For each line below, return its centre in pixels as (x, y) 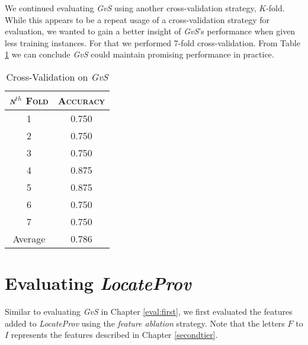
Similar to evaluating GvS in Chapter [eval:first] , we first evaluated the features (149, 312)
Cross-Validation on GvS (57, 76)
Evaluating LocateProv (98, 283)
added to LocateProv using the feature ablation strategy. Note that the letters (145, 323)
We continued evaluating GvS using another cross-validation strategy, (131, 8)
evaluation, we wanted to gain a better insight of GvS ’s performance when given (150, 31)
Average (29, 238)
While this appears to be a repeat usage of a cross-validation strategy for (137, 19)
